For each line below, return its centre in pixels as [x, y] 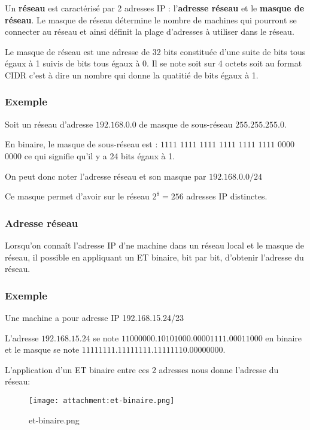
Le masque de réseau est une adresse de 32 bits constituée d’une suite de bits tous [155, 51]
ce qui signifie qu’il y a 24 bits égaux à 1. [100, 155]
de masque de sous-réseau [186, 124]
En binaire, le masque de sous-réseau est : [81, 144]
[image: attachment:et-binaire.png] [102, 400]
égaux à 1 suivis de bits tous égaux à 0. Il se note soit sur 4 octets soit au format [154, 63]
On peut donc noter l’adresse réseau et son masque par [106, 176]
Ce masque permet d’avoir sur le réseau [77, 196]
